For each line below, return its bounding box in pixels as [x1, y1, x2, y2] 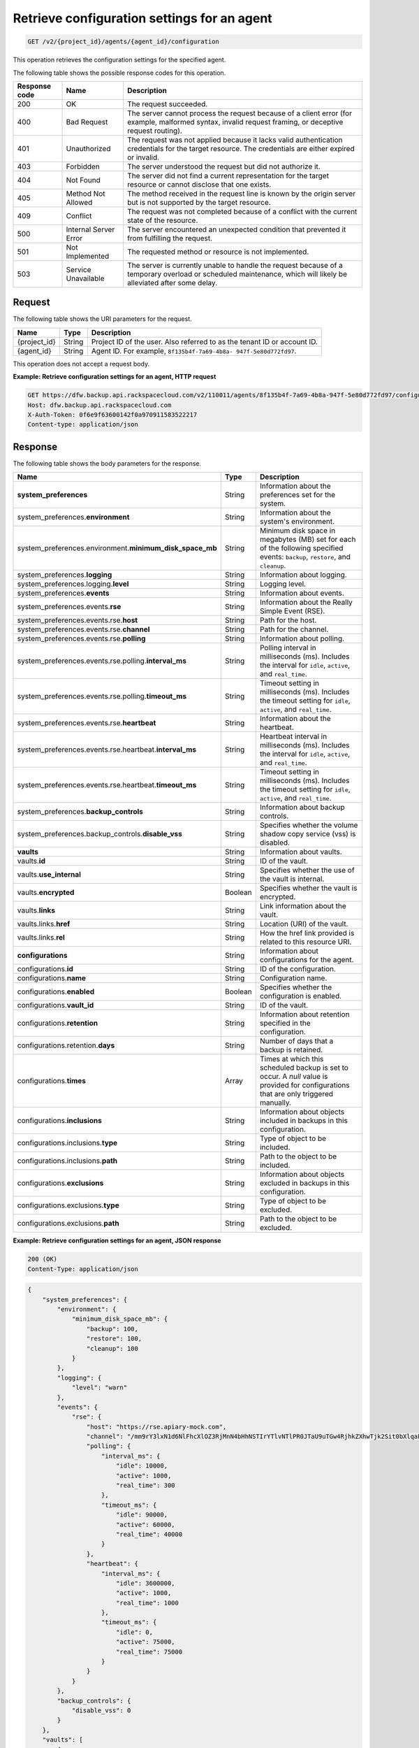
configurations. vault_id [17, 1001, 94, 1010]
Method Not [66, 189, 105, 199]
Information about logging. [259, 570, 347, 580]
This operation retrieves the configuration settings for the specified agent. [13, 56, 226, 64]
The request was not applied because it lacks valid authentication [126, 135, 343, 145]
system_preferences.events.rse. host [17, 615, 138, 625]
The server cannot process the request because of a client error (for [126, 108, 353, 118]
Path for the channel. [259, 624, 329, 634]
